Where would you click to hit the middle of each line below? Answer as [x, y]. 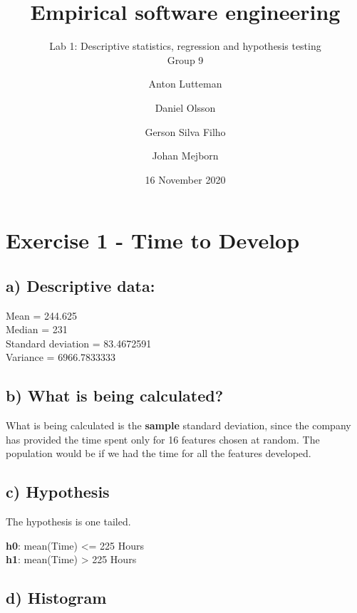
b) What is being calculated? [115, 395]
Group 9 [185, 59]
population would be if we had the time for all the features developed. [159, 453]
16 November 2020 [185, 179]
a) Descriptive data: [81, 285]
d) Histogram [56, 598]
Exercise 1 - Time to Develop [153, 240]
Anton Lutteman [185, 84]
